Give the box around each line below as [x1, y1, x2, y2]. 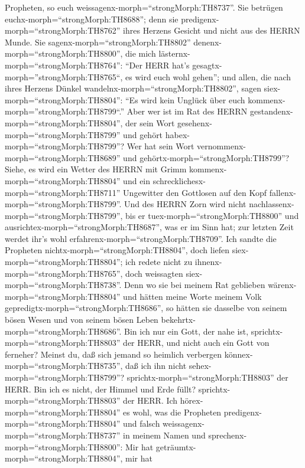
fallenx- [269, 186, 296, 198]
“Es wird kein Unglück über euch [125, 93, 245, 106]
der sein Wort [125, 116, 175, 129]
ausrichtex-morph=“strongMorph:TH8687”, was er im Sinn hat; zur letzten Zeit [5, 221, 294, 233]
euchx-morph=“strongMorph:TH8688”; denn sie [5, 12, 179, 25]
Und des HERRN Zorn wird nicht [124, 198, 246, 210]
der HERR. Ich [123, 394, 178, 407]
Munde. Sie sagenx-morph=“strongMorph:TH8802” [5, 35, 191, 48]
